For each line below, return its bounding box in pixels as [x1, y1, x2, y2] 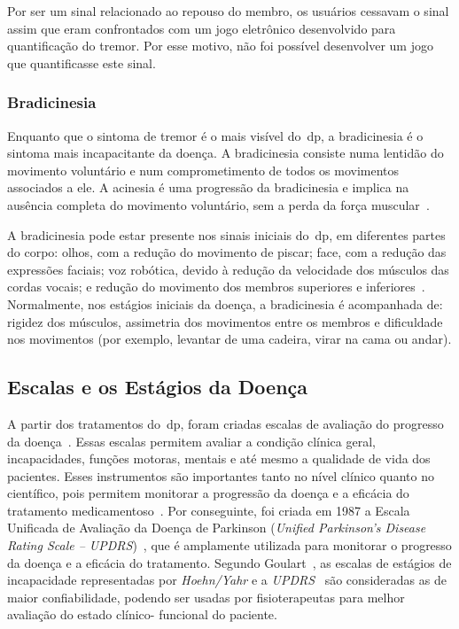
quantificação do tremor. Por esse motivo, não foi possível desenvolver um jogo [7, 36, 433, 55]
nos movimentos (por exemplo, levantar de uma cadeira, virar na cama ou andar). [7, 330, 452, 348]
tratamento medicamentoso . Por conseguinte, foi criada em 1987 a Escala [7, 501, 410, 519]
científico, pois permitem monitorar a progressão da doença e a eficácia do [7, 484, 409, 502]
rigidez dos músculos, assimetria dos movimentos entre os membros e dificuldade [7, 312, 443, 330]
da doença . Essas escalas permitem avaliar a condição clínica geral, [7, 431, 376, 450]
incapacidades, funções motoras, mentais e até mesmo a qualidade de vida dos [7, 449, 431, 468]
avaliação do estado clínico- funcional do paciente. [7, 605, 277, 624]
